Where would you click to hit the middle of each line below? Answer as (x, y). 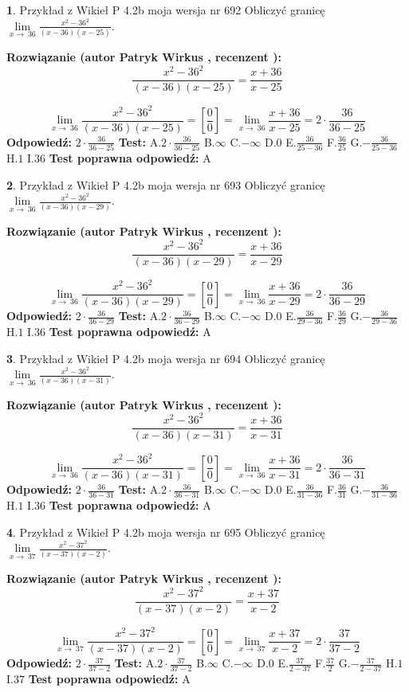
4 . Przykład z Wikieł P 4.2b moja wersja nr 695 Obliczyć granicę (166, 532)
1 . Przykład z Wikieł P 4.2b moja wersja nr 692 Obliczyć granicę (166, 10)
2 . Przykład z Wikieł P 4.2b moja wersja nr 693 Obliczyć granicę (166, 184)
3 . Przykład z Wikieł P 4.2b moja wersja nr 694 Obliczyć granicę (166, 358)
